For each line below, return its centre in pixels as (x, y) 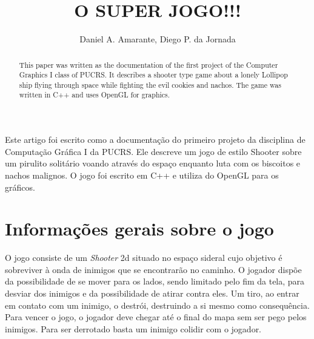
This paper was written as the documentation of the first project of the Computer (149, 64)
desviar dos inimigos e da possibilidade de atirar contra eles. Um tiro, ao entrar (152, 293)
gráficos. (20, 187)
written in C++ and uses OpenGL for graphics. (95, 95)
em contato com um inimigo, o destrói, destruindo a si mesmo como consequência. (157, 305)
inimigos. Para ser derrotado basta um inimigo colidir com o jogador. (133, 328)
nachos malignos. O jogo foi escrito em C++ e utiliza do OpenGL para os (142, 175)
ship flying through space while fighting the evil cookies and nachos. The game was (150, 84)
